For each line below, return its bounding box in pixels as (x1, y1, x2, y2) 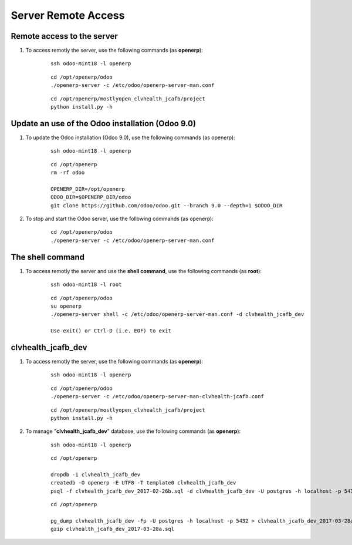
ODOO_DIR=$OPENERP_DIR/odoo (50, 194, 131, 201)
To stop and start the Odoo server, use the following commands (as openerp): (25, 215, 214, 223)
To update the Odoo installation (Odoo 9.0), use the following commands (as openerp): (25, 134, 236, 141)
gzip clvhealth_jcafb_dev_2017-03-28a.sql (50, 526, 175, 533)
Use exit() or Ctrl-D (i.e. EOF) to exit (50, 328, 171, 334)
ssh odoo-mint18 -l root (50, 281, 122, 288)
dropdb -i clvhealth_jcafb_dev (50, 471, 141, 478)
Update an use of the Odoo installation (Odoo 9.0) (11, 118, 197, 129)
